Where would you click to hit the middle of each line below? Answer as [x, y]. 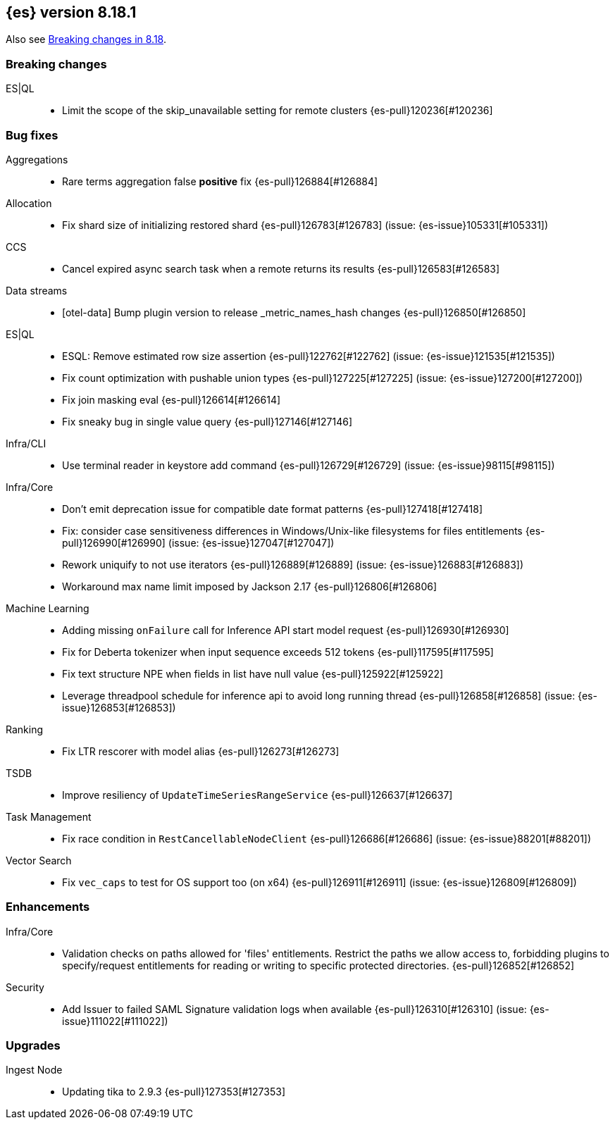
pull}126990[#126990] [114, 542]
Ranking [25, 729]
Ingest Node [34, 1070]
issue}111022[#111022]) [115, 1021]
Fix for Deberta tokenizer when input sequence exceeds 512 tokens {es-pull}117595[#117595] [278, 652]
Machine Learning [48, 608]
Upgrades [33, 1046]
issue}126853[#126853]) [119, 707]
